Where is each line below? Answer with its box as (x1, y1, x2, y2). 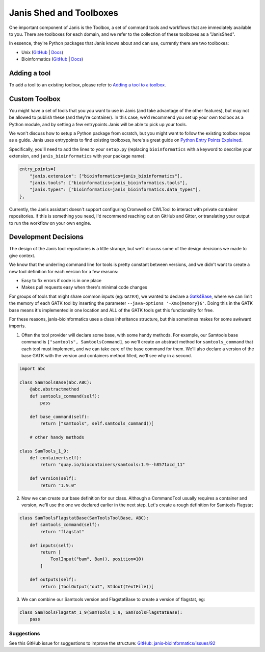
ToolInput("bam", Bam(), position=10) (50, 556, 144, 562)
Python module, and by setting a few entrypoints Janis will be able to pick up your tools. (9, 121, 187, 127)
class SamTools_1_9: (19, 448, 69, 454)
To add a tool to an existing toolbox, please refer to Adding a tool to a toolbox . (9, 82, 166, 88)
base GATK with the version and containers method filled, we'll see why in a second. (21, 352, 192, 358)
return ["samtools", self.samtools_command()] (40, 421, 154, 426)
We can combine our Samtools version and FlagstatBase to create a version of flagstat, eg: (21, 596, 205, 602)
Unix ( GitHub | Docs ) (21, 49, 63, 55)
